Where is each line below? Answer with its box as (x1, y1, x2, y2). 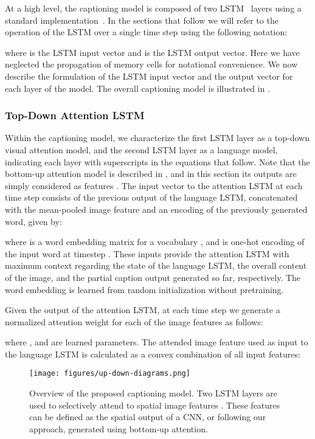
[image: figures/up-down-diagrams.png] (29, 369, 190, 378)
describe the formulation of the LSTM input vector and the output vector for (5, 69, 293, 82)
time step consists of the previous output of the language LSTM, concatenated (5, 191, 298, 204)
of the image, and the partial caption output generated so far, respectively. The (5, 271, 301, 283)
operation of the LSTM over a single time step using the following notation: (5, 26, 288, 38)
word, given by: (5, 215, 62, 227)
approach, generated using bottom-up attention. (29, 422, 208, 435)
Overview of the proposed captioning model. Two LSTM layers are (29, 387, 278, 399)
